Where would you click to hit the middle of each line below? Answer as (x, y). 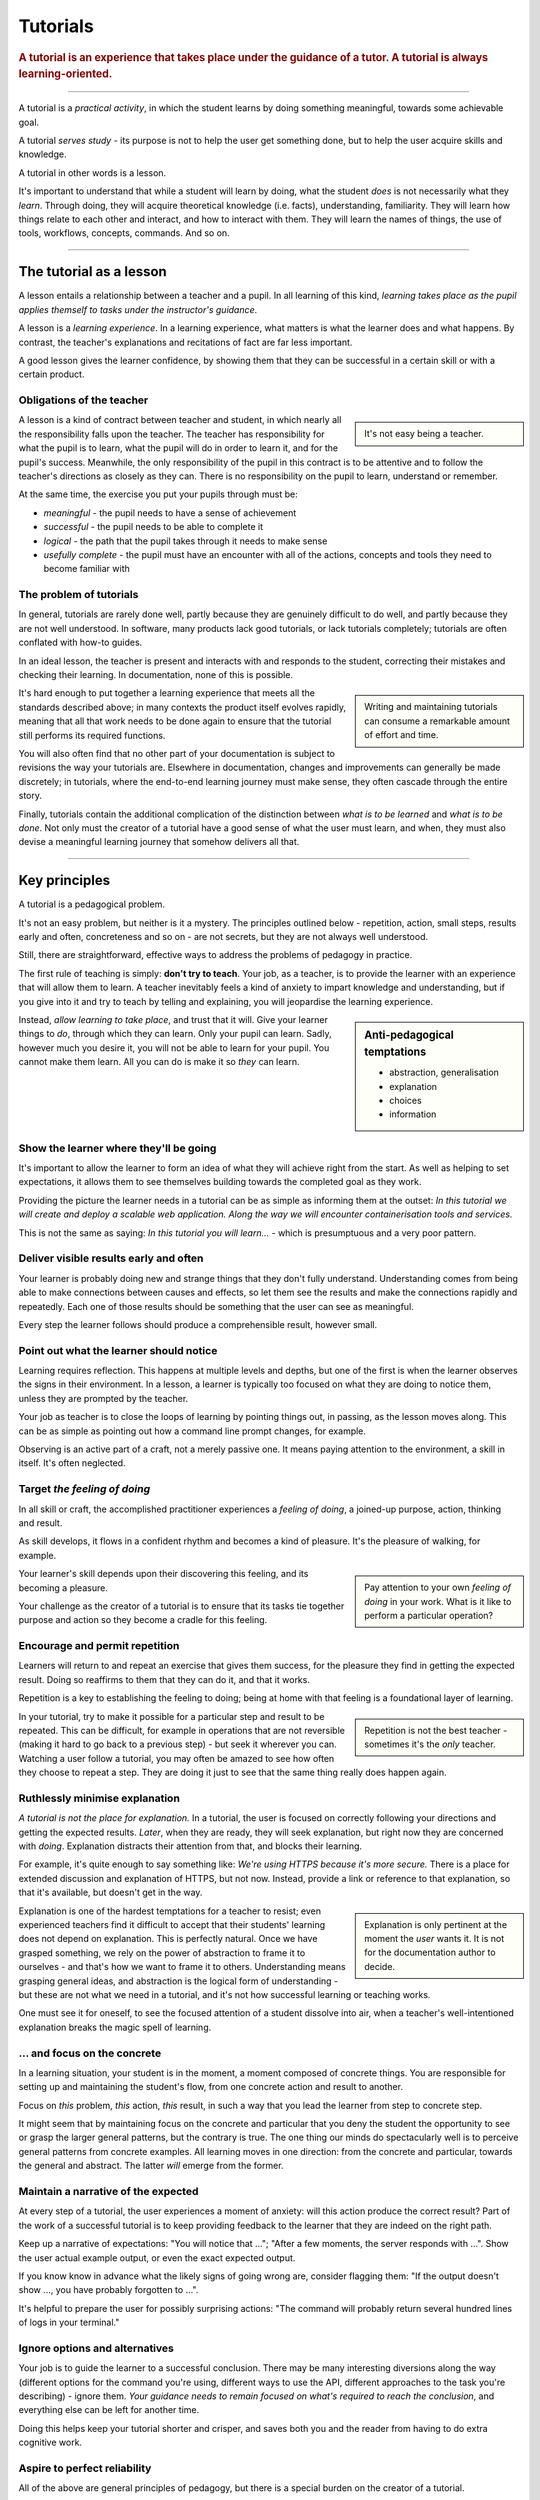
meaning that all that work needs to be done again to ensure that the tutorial (175, 721)
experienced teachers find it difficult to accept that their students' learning (172, 1925)
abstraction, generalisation (444, 1072)
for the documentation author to (430, 1952)
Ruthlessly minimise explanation (99, 1798)
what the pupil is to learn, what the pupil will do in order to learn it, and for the (178, 448)
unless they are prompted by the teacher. (103, 1398)
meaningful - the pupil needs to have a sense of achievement (170, 512)
